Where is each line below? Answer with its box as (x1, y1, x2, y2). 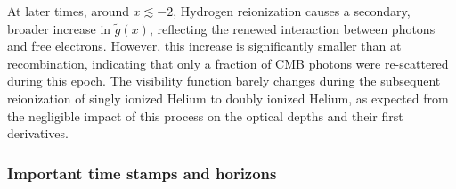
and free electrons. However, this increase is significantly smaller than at (7, 37, 402, 55)
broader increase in (7, 19, 111, 37)
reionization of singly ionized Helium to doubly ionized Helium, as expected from (7, 88, 449, 107)
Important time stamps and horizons (7, 161, 277, 184)
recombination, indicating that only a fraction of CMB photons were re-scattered (7, 53, 449, 72)
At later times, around (7, 2, 130, 20)
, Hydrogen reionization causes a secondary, (173, 2, 411, 20)
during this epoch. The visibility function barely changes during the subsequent (7, 71, 441, 90)
